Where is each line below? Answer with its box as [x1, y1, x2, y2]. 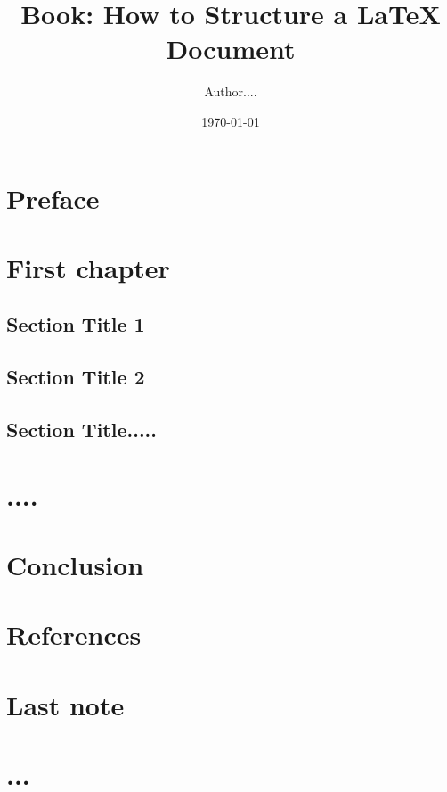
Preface [6, 179, 100, 216]
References [6, 616, 142, 653]
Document [166, 30, 296, 67]
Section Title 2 [6, 363, 145, 391]
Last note [6, 686, 125, 722]
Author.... [204, 82, 257, 101]
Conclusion [6, 546, 144, 582]
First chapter [6, 249, 170, 285]
